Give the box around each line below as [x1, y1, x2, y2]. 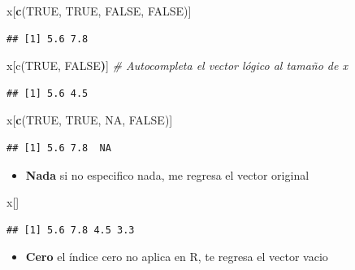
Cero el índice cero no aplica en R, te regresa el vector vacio [25, 248, 328, 265]
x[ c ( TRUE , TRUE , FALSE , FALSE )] [6, 2, 192, 19]
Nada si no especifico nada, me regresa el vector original [25, 166, 310, 183]
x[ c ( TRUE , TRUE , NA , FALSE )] [6, 111, 173, 128]
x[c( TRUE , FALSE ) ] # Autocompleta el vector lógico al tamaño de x [6, 57, 348, 74]
